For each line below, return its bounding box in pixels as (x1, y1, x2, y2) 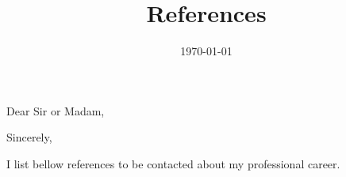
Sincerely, (6, 129, 52, 145)
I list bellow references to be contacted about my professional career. (6, 155, 340, 171)
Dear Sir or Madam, (6, 102, 105, 119)
